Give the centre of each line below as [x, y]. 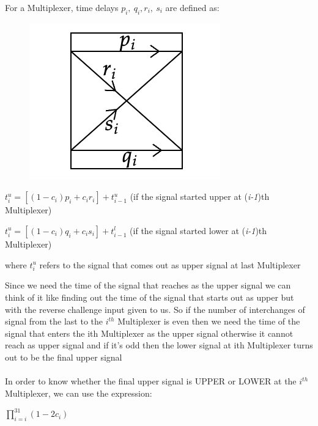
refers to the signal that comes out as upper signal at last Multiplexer [170, 264]
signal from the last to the [54, 321]
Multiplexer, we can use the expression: [79, 393]
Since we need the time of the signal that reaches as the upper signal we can [148, 285]
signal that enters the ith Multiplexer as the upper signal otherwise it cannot [149, 333]
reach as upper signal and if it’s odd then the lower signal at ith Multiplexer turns [159, 345]
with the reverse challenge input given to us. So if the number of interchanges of [155, 309]
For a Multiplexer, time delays [62, 7]
